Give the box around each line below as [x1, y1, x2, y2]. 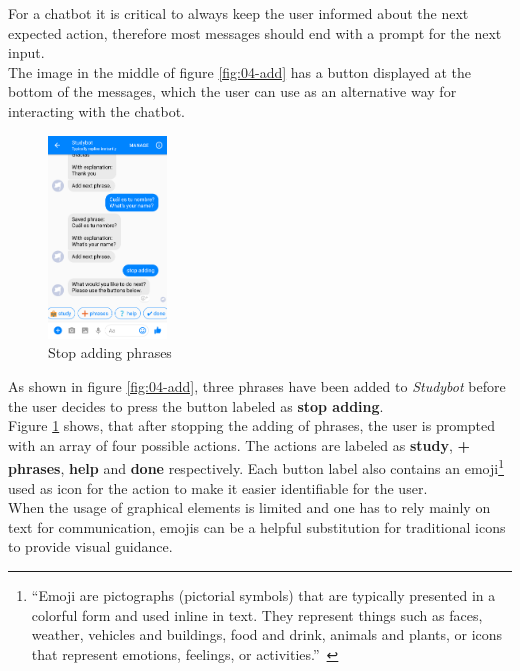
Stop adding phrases [48, 342, 172, 363]
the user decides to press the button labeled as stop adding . [8, 395, 384, 416]
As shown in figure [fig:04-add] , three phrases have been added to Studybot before [8, 376, 506, 397]
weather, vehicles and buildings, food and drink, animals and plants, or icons [31, 624, 503, 645]
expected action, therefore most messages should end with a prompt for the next [8, 22, 502, 43]
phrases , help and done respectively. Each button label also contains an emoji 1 [8, 455, 504, 479]
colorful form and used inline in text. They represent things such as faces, [31, 604, 483, 625]
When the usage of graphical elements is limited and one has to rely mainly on [8, 497, 491, 518]
